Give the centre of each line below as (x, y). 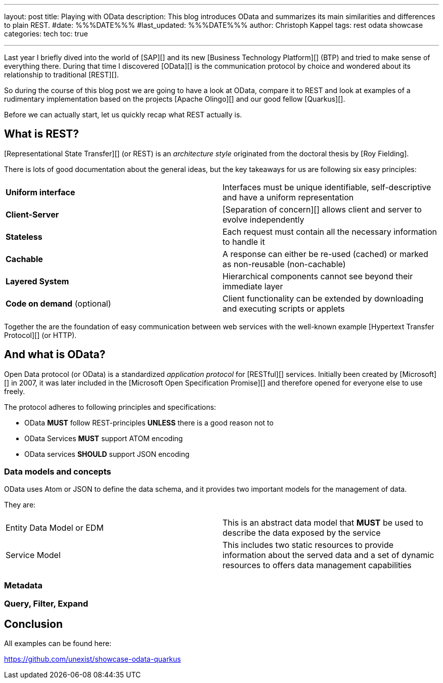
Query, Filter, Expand (46, 604)
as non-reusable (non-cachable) (284, 264)
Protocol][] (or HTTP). (40, 335)
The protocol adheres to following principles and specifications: (110, 407)
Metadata (23, 585)
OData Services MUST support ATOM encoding (104, 438)
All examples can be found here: (58, 644)
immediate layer (253, 286)
